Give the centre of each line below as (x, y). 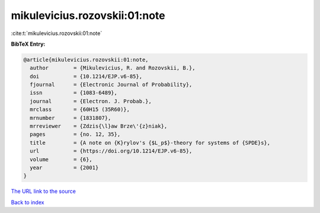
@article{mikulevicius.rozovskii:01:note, (86, 60)
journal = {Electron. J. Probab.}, (91, 101)
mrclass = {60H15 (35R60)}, (80, 109)
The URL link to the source (44, 191)
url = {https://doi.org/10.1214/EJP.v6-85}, (111, 151)
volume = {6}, (61, 159)
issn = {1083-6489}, (74, 93)
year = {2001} (64, 168)
